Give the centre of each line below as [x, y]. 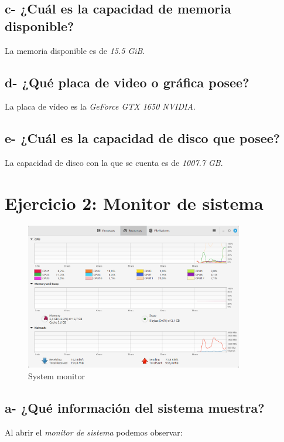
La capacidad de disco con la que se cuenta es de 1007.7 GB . [114, 163]
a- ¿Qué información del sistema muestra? [135, 408]
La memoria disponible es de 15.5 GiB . [75, 50]
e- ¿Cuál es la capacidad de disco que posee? [143, 138]
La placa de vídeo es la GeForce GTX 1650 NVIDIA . [100, 106]
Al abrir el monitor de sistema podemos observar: [94, 432]
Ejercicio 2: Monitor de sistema [134, 203]
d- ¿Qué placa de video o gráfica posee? [127, 82]
